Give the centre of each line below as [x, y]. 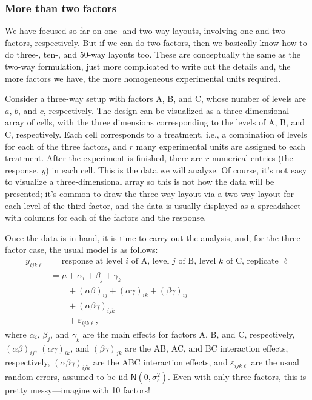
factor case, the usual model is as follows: [81, 249]
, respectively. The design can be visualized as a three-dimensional [166, 110]
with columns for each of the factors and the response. [106, 217]
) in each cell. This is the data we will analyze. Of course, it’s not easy [176, 169]
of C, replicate [252, 261]
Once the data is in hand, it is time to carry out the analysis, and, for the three [153, 237]
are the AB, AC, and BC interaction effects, [207, 348]
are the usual [275, 362]
